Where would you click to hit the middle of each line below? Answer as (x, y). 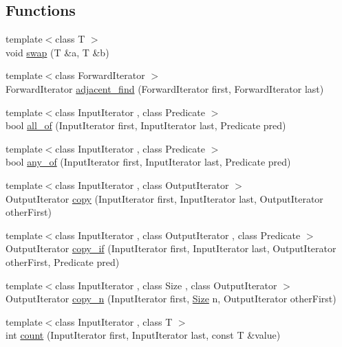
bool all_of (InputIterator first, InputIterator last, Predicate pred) (146, 125)
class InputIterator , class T (114, 321)
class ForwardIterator (100, 75)
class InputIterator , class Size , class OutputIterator (166, 285)
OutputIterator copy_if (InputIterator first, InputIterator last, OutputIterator (171, 248)
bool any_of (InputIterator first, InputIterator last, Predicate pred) (148, 162)
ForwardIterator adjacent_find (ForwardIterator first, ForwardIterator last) (165, 88)
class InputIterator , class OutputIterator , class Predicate (178, 235)
